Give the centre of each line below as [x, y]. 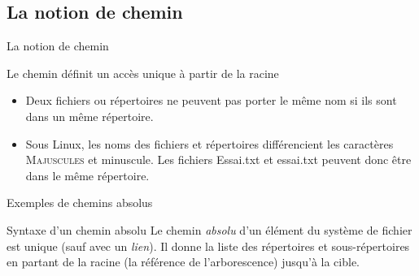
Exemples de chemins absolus [80, 203]
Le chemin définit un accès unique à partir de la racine [143, 73]
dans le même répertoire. [87, 175]
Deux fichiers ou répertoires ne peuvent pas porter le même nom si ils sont [211, 100]
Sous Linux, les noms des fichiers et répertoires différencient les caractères [209, 143]
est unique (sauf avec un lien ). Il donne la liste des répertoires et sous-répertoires [208, 246]
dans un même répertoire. [89, 116]
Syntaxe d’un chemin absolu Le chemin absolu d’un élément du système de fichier [209, 229]
